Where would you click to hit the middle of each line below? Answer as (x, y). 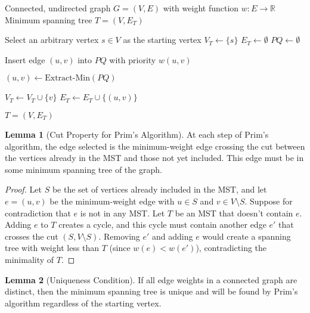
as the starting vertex (162, 40)
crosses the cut (32, 236)
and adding (173, 236)
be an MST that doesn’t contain (234, 213)
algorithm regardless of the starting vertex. (83, 303)
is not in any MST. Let (123, 213)
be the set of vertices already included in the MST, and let (159, 189)
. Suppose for (269, 201)
